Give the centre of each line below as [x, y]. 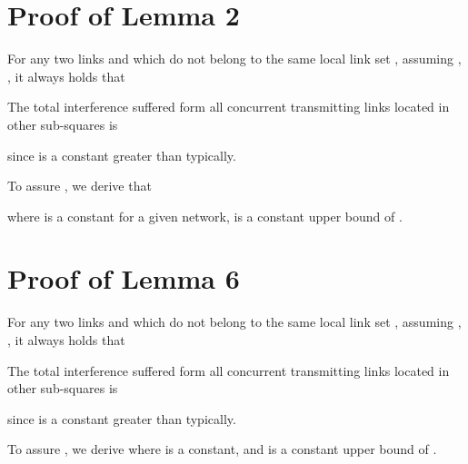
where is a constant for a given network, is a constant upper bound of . [205, 216]
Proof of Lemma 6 [124, 278]
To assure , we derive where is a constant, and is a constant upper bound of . [222, 449]
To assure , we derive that [80, 186]
